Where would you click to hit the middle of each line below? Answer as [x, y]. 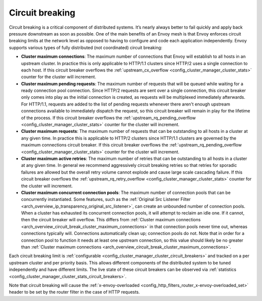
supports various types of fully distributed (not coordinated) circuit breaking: [86, 47]
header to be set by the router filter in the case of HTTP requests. [74, 292]
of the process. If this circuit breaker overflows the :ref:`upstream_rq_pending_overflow [108, 118]
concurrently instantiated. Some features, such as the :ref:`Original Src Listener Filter [106, 199]
